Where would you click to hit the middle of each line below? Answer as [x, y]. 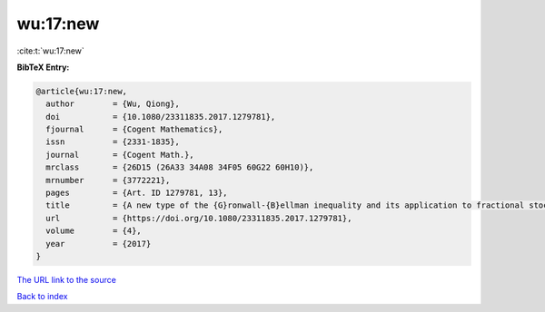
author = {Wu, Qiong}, [113, 104]
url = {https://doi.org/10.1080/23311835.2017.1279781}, [199, 218]
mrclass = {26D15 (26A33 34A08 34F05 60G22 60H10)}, [180, 167]
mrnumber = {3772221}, [108, 180]
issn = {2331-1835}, [113, 142]
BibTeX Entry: [43, 67]
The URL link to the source [67, 279]
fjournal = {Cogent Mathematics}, [134, 130]
